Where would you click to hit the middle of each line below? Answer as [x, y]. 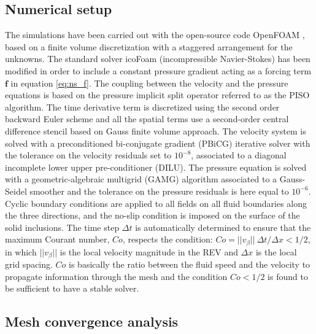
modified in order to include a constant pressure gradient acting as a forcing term [158, 70]
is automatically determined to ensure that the [223, 227]
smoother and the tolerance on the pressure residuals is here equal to [159, 191]
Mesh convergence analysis [92, 321]
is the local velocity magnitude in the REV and [149, 251]
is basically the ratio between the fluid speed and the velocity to [190, 264]
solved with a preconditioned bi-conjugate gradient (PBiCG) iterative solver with [158, 143]
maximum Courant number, [57, 239]
